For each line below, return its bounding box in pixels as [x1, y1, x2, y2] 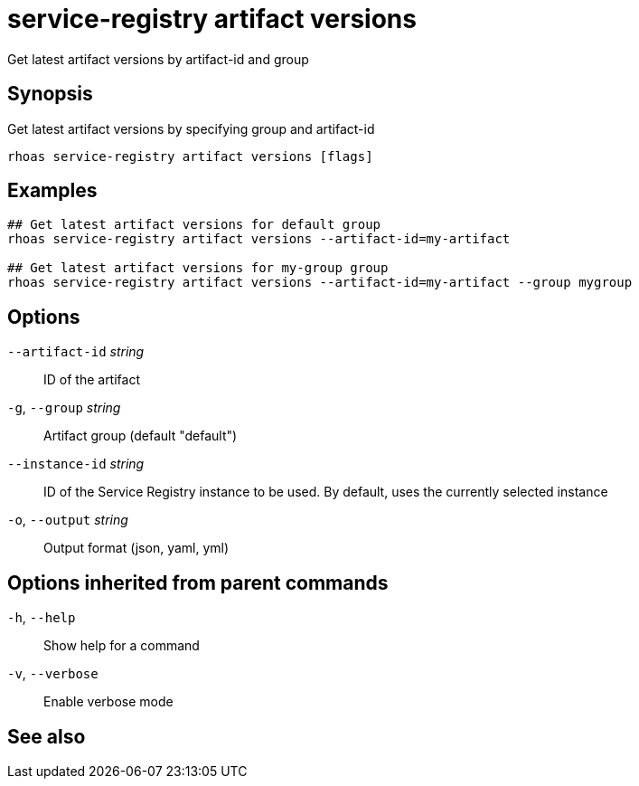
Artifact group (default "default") [43, 428, 238, 444]
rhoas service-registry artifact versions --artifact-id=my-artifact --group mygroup [7, 275, 633, 290]
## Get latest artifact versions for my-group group [7, 260, 389, 276]
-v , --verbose [7, 666, 99, 682]
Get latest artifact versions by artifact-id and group [7, 51, 309, 67]
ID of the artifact [43, 372, 140, 388]
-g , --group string [7, 400, 121, 416]
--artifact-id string [7, 344, 145, 360]
